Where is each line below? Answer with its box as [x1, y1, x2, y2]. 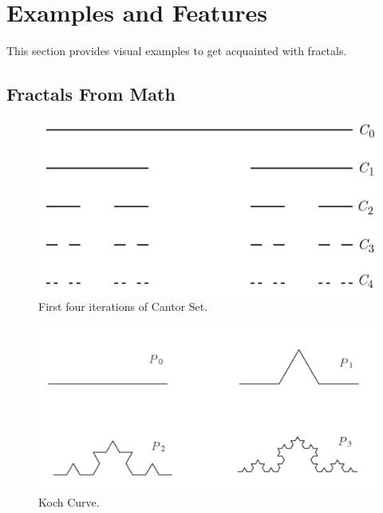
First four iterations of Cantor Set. [38, 298, 208, 315]
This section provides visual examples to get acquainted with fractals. [6, 42, 347, 59]
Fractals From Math [6, 82, 176, 106]
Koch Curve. [38, 493, 100, 510]
